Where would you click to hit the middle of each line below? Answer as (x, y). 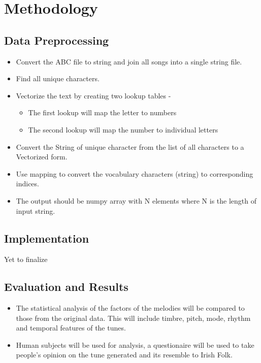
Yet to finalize (26, 259)
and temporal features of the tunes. (71, 328)
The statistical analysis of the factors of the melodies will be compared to (130, 308)
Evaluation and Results (66, 287)
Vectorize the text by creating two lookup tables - (93, 95)
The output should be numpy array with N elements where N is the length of (136, 200)
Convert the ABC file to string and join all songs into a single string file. (129, 61)
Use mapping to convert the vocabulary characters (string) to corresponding (135, 173)
